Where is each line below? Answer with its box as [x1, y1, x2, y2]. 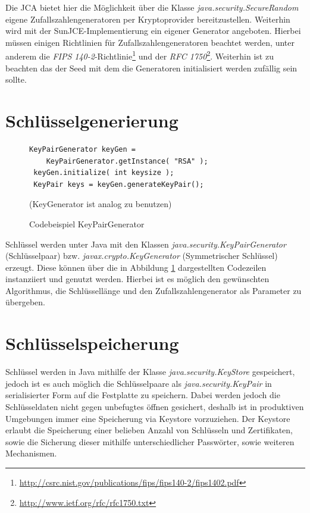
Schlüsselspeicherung [5, 331, 179, 355]
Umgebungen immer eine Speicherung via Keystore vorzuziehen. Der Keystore [5, 412, 290, 424]
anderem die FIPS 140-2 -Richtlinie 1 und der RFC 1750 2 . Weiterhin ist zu [5, 48, 274, 62]
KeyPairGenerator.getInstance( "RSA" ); [46, 157, 208, 165]
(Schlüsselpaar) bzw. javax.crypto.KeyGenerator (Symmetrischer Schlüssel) [5, 249, 278, 262]
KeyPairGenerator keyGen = [29, 145, 136, 154]
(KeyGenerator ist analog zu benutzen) [29, 198, 172, 210]
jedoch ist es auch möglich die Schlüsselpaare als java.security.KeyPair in [5, 377, 272, 389]
